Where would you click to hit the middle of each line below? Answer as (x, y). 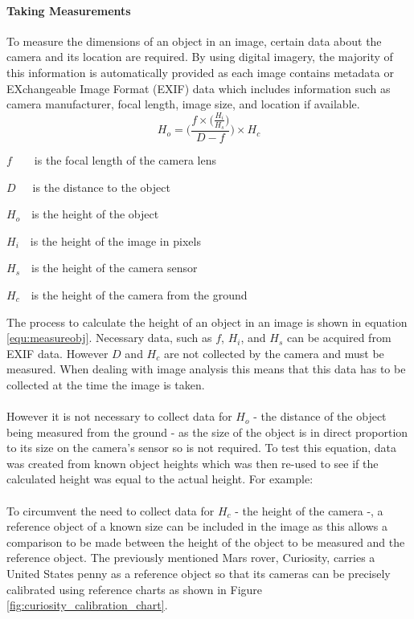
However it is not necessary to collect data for (119, 416)
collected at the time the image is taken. (106, 384)
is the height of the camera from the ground (139, 294)
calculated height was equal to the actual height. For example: (160, 479)
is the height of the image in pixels (115, 240)
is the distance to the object (101, 187)
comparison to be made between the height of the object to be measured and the (206, 542)
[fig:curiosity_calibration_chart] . (87, 605)
